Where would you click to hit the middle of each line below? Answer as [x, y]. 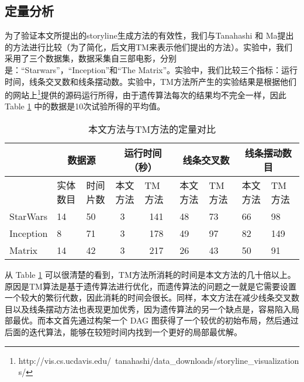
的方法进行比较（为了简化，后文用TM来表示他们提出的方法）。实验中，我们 [148, 47]
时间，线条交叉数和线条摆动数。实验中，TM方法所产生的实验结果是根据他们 [151, 81]
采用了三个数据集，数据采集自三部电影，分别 [91, 58]
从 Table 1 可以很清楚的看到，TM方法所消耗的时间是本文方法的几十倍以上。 [150, 275]
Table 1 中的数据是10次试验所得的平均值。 [85, 106]
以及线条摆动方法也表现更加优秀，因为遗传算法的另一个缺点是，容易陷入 [152, 309]
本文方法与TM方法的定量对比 [152, 129]
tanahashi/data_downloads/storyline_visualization [207, 360]
